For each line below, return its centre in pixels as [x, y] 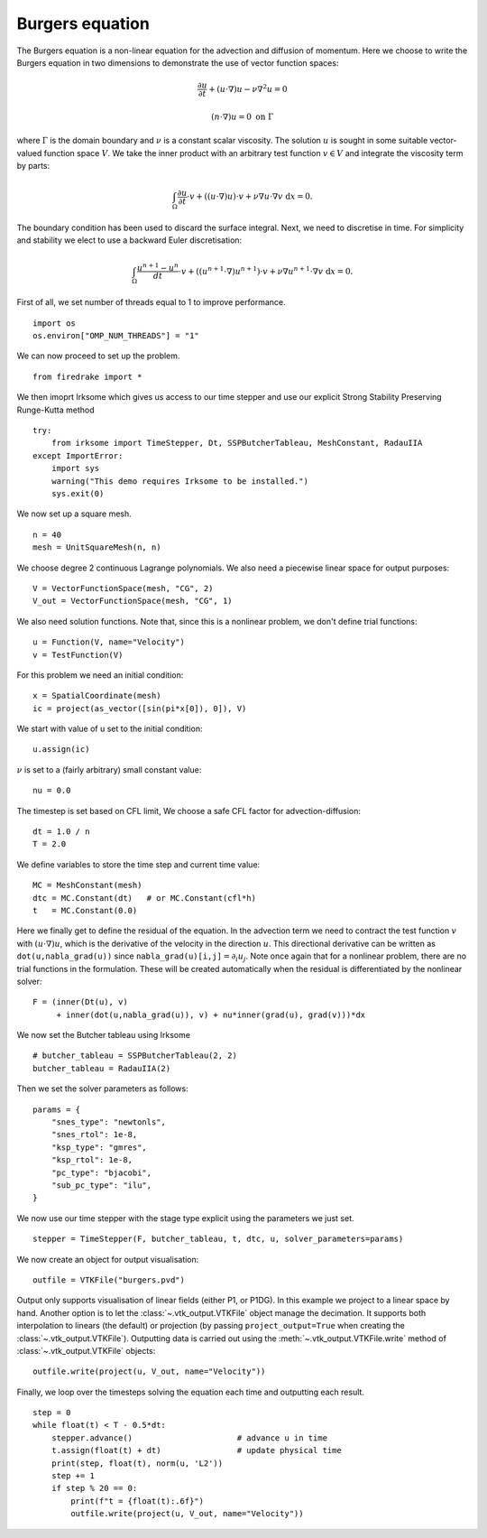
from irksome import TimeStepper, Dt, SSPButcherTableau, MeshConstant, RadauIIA [237, 443]
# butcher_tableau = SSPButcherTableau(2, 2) [135, 1056]
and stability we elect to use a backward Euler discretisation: [129, 240]
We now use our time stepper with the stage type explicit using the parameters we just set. [186, 1218]
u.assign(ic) [61, 750]
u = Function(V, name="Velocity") [109, 642]
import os [54, 323]
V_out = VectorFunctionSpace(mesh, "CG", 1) [133, 601]
